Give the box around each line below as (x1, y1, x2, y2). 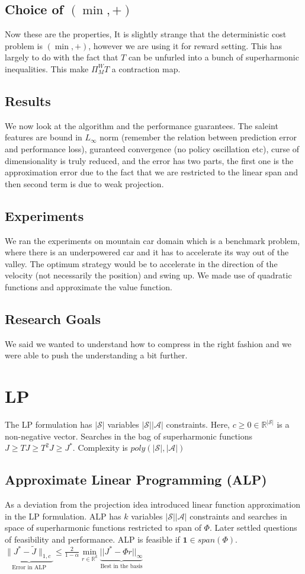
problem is (5, 39, 43, 52)
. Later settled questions (209, 521, 297, 534)
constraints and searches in (190, 509, 287, 522)
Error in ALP (12, 565, 47, 571)
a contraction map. (111, 62, 181, 75)
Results (5, 91, 51, 110)
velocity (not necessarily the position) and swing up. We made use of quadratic (5, 269, 292, 281)
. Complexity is (72, 441, 128, 454)
